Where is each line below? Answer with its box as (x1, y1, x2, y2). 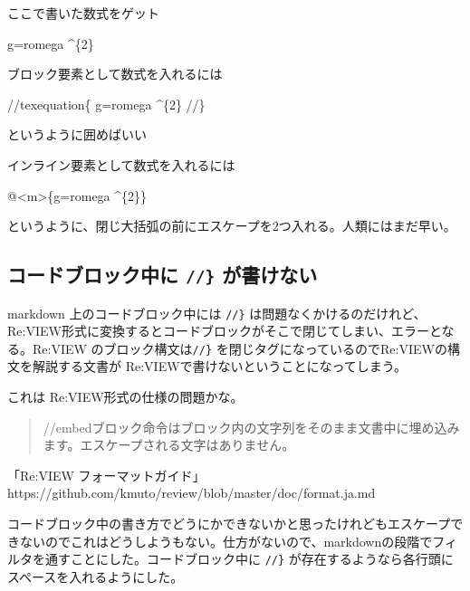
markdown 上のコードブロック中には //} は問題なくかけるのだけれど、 (7, 303, 427, 322)
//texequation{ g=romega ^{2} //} (7, 94, 206, 113)
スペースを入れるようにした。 (7, 567, 184, 586)
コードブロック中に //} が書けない (7, 261, 318, 289)
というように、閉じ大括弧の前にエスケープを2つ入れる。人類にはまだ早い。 (7, 216, 456, 235)
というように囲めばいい (7, 125, 147, 144)
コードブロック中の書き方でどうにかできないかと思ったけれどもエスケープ (7, 514, 451, 532)
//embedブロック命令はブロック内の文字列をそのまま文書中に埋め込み (43, 417, 460, 436)
